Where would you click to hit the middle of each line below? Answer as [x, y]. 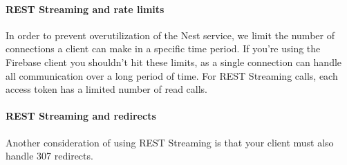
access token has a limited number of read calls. [107, 89]
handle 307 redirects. [49, 156]
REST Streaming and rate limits [85, 9]
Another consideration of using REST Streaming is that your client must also [170, 142]
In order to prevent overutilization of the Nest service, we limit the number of [170, 35]
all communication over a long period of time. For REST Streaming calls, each [172, 75]
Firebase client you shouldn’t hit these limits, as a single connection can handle [174, 62]
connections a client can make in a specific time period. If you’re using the [163, 48]
